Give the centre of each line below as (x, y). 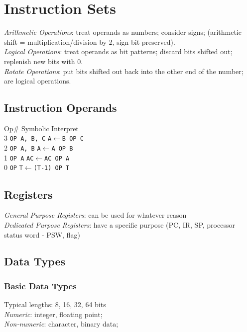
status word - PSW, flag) (42, 234)
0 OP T (13, 167)
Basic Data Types (40, 286)
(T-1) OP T (52, 168)
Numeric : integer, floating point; (53, 314)
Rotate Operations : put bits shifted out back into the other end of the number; (124, 71)
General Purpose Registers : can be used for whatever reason (95, 215)
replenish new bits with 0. (44, 61)
